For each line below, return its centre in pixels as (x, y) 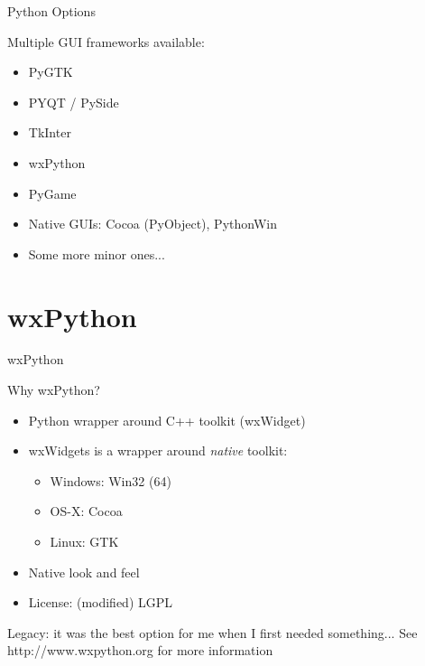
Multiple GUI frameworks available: (106, 41)
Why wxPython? (54, 390)
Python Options (51, 11)
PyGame (52, 193)
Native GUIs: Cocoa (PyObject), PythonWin (152, 224)
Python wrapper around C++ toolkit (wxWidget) (167, 420)
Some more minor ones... (97, 253)
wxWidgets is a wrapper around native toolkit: (158, 450)
